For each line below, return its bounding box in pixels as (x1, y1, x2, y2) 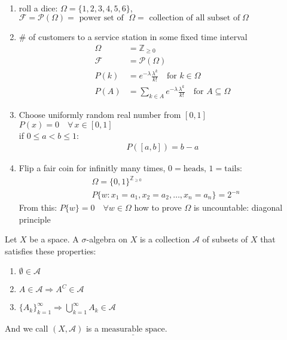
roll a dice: (19, 1, 58, 14)
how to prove (134, 201, 182, 214)
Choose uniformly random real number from (19, 108, 181, 121)
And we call (5, 322, 48, 335)
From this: (19, 201, 57, 214)
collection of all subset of (149, 14, 240, 23)
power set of (79, 14, 124, 23)
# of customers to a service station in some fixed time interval (19, 31, 248, 43)
